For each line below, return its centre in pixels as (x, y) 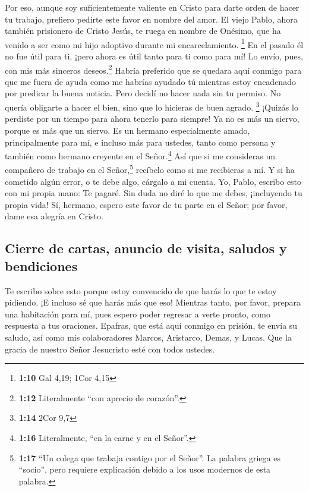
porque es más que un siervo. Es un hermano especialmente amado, (127, 130)
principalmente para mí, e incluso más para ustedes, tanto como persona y (140, 142)
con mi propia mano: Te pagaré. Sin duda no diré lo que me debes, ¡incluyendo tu (154, 193)
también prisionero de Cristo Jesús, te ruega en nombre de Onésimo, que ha (143, 31)
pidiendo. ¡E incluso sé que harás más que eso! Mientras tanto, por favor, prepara (153, 302)
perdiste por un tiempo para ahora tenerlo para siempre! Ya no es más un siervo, (152, 119)
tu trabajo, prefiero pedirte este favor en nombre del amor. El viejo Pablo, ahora (151, 19)
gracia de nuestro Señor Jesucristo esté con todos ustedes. (110, 349)
